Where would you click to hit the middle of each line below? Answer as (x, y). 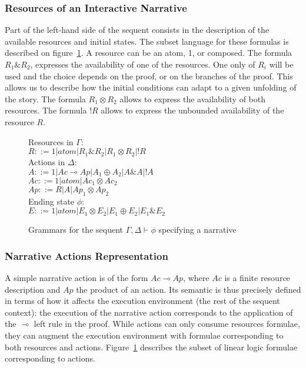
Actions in (47, 162)
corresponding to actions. (50, 358)
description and (33, 289)
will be (281, 64)
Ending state (51, 201)
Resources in (51, 141)
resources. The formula (46, 110)
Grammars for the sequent (76, 230)
